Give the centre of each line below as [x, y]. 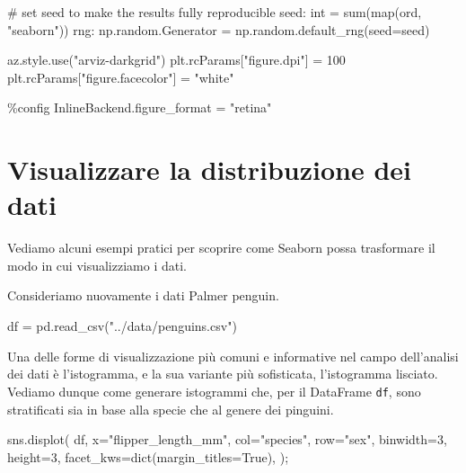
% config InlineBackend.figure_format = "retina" [140, 107]
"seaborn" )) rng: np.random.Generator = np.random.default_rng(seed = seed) [219, 29]
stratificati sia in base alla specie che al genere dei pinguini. [171, 409]
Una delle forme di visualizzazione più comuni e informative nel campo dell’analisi [233, 356]
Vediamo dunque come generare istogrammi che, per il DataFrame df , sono [214, 391]
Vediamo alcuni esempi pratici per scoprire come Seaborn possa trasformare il [221, 248]
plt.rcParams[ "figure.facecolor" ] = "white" [121, 77]
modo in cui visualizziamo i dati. [97, 265]
